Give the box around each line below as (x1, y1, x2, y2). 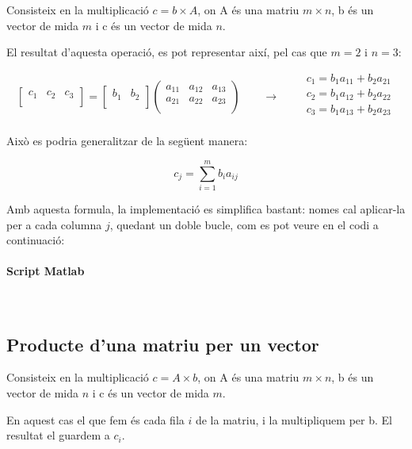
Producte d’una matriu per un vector (6, 332, 319, 356)
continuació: (6, 232, 65, 248)
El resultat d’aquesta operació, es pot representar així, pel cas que (6, 44, 327, 60)
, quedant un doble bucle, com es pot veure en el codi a (109, 216, 379, 232)
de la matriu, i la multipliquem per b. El (195, 411, 392, 428)
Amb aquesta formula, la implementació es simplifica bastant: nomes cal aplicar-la (6, 200, 406, 217)
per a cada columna (6, 216, 102, 232)
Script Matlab (6, 263, 85, 279)
